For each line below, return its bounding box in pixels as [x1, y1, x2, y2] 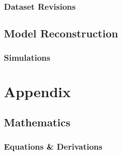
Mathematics [4, 115, 70, 130]
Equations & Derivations [4, 140, 103, 152]
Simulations [4, 51, 51, 63]
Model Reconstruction [4, 26, 118, 41]
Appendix [4, 81, 71, 101]
